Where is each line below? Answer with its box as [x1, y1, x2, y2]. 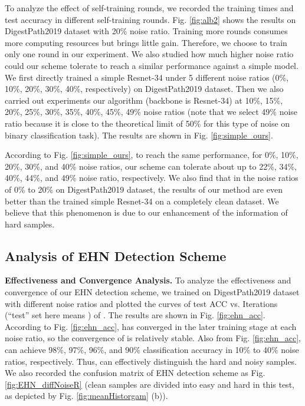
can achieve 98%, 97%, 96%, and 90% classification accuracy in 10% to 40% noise [5, 344, 299, 356]
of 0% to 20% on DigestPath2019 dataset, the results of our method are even [5, 183, 283, 195]
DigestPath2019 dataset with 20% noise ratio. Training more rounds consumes [5, 25, 288, 37]
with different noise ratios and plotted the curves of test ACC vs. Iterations [5, 297, 278, 309]
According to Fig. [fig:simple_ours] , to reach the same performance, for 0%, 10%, [5, 148, 299, 161]
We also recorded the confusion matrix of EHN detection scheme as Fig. [5, 367, 265, 379]
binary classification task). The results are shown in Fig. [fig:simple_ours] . [5, 128, 273, 141]
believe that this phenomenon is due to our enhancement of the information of [5, 206, 288, 219]
